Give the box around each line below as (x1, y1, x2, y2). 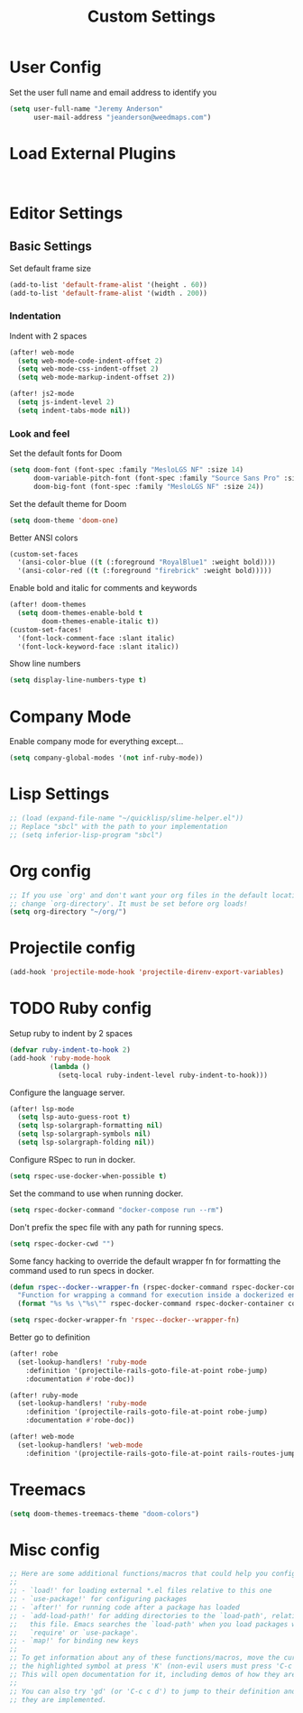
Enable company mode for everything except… (9, 736, 184, 747)
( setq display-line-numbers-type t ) (9, 676, 147, 685)
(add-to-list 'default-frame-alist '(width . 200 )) (9, 289, 207, 298)
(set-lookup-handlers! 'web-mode (17, 1441, 143, 1450)
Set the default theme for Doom (9, 498, 127, 509)
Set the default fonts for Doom (9, 448, 123, 459)
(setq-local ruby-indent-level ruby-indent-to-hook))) (57, 1071, 269, 1080)
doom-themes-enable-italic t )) (41, 616, 160, 626)
